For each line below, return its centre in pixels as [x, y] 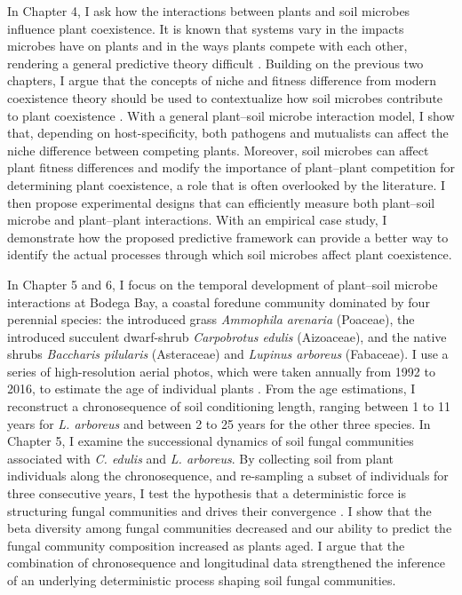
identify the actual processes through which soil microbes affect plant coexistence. [230, 254]
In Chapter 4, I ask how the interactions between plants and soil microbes [209, 11]
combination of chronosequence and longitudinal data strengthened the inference [227, 563]
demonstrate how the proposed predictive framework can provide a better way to [228, 237]
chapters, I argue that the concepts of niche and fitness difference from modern [222, 80]
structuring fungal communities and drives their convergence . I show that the [219, 510]
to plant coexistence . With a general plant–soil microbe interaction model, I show [231, 115]
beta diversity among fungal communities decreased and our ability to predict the [230, 528]
